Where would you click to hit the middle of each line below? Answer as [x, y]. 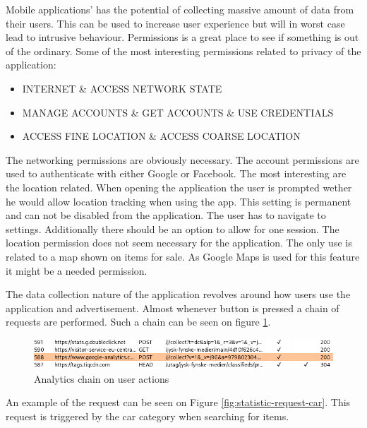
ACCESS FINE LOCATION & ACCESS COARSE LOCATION [161, 136]
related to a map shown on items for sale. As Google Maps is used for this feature [183, 256]
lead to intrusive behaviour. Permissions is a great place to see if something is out [182, 37]
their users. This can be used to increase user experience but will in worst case [175, 23]
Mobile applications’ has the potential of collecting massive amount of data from [180, 9]
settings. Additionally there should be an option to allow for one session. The [173, 228]
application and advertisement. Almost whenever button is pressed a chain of [173, 308]
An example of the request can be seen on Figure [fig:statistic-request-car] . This [178, 402]
